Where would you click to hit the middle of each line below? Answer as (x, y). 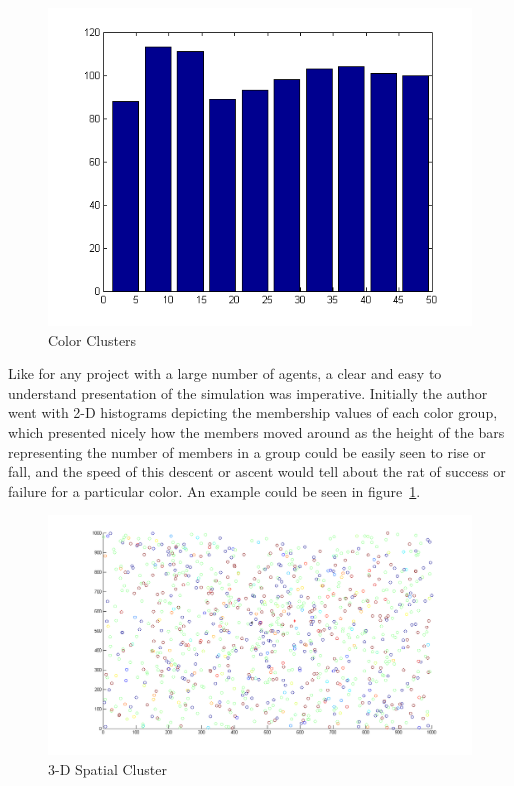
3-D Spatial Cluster (107, 768)
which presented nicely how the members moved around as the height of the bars (256, 431)
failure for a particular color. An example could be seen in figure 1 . (214, 490)
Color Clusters (92, 339)
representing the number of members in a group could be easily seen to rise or (247, 451)
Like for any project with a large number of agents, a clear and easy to (225, 373)
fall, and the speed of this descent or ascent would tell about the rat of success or (257, 471)
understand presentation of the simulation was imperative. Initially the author (248, 392)
